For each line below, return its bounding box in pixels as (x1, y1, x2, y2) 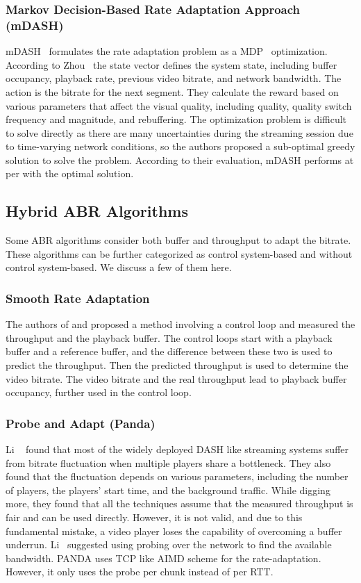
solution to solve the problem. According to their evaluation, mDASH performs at (6, 152, 354, 167)
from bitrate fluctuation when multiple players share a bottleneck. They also (6, 455, 331, 470)
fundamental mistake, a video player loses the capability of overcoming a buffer (6, 523, 342, 538)
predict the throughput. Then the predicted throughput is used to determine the (6, 358, 349, 372)
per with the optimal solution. (6, 166, 134, 181)
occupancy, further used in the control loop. (6, 385, 192, 400)
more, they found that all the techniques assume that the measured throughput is (6, 496, 353, 511)
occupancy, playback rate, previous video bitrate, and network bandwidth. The (6, 71, 342, 85)
